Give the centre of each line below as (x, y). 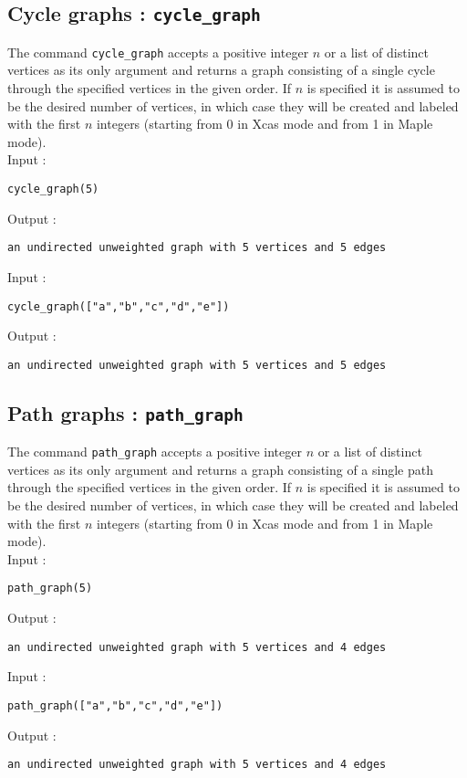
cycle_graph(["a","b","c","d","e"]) (119, 306)
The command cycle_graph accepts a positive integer (158, 52)
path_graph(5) (50, 589)
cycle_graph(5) (53, 189)
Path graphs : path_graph (125, 412)
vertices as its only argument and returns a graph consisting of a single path (221, 469)
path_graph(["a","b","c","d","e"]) (115, 705)
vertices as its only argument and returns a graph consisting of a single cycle (221, 70)
